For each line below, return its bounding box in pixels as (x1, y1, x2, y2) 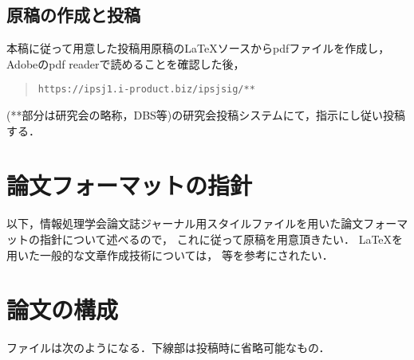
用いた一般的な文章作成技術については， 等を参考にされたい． (6, 246, 333, 263)
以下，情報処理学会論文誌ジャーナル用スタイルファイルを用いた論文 (6, 215, 364, 232)
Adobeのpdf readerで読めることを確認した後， (6, 55, 245, 72)
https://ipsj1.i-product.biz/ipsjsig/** (37, 84, 255, 96)
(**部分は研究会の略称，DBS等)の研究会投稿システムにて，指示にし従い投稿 (6, 107, 405, 123)
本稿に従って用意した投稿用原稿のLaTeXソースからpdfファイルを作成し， (6, 40, 390, 57)
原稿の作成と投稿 (6, 2, 140, 27)
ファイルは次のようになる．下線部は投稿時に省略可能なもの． (6, 339, 330, 356)
